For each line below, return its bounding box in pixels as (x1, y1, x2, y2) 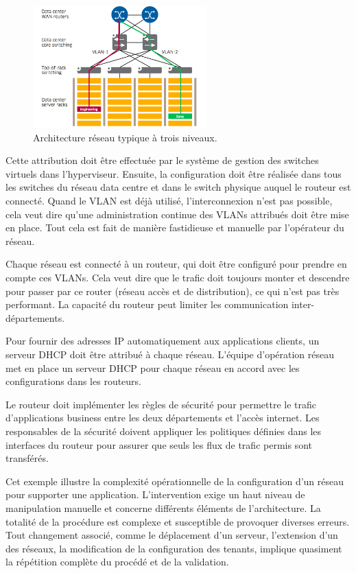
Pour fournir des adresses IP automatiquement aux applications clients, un (5, 334, 320, 348)
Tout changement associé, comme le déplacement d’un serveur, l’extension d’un (5, 528, 338, 542)
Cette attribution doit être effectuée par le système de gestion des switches (5, 153, 319, 167)
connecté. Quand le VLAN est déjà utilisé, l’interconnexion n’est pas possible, (5, 194, 333, 208)
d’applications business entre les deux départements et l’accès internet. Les (5, 410, 320, 425)
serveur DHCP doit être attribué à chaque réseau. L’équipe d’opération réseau (5, 347, 335, 361)
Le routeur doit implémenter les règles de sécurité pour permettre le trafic (5, 397, 317, 411)
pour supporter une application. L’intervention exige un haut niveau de (5, 487, 305, 502)
